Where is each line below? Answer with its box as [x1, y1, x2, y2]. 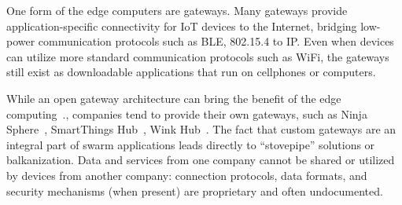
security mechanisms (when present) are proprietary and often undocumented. [6, 182, 383, 199]
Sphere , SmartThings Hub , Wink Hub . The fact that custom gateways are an [6, 121, 396, 137]
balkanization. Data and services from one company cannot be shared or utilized [6, 152, 395, 168]
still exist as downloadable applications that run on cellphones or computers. [6, 64, 376, 80]
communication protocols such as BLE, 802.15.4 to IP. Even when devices [38, 33, 394, 49]
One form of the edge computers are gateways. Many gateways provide [6, 2, 348, 18]
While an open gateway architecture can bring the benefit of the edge [6, 90, 341, 106]
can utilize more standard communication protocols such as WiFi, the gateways [6, 48, 389, 64]
